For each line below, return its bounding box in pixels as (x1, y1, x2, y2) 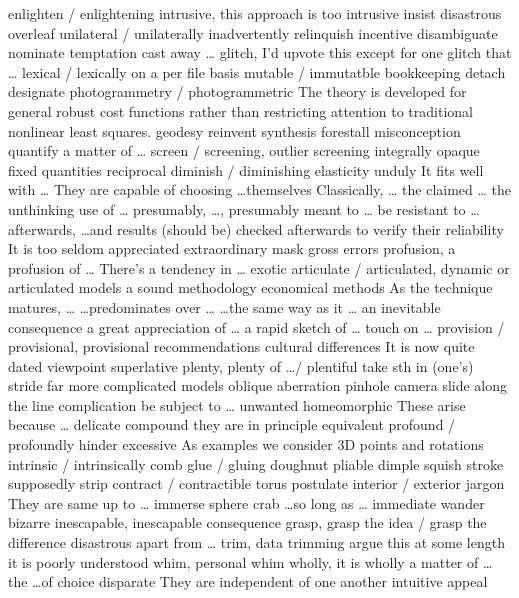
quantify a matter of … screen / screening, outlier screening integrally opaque (8, 140, 480, 161)
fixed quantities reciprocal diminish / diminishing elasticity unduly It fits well (8, 159, 484, 180)
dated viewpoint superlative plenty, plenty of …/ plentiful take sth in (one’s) (8, 355, 474, 376)
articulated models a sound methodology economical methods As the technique (8, 277, 493, 298)
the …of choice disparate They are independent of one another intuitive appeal (8, 571, 488, 592)
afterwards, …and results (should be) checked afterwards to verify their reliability (8, 218, 504, 239)
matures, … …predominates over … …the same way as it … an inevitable (8, 296, 441, 317)
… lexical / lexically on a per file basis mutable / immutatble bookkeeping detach (8, 61, 506, 82)
